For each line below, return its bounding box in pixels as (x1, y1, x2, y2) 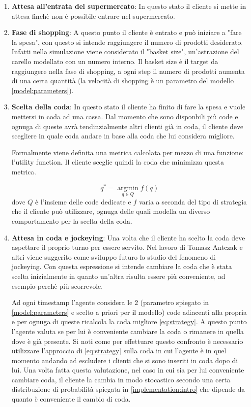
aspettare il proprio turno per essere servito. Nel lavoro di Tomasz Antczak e (11, 242, 243, 252)
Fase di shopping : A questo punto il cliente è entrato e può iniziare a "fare (11, 27, 242, 37)
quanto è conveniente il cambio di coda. (11, 394, 131, 404)
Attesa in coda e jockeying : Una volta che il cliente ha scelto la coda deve (11, 232, 245, 242)
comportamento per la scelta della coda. (11, 215, 132, 226)
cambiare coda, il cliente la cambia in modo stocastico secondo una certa (11, 374, 230, 384)
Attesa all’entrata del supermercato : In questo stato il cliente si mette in (11, 1, 246, 11)
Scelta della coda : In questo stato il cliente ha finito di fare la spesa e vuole (11, 102, 246, 112)
